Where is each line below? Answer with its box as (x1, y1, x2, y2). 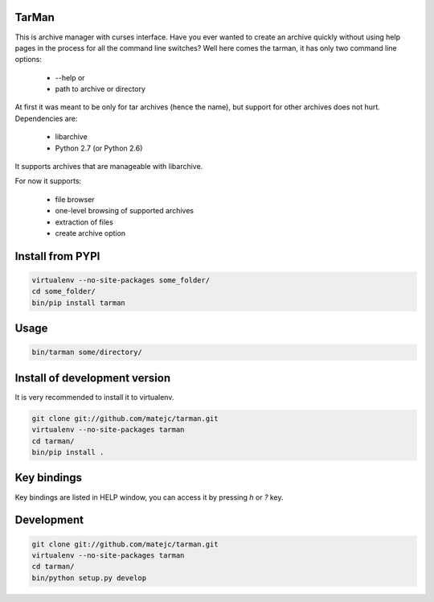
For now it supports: (14, 176, 82, 186)
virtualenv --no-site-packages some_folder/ (31, 275, 211, 285)
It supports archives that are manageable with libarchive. (14, 162, 203, 171)
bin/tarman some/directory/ (31, 348, 142, 357)
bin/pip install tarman (31, 298, 126, 307)
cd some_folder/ (31, 287, 96, 296)
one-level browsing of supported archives (55, 206, 194, 216)
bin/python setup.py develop (31, 573, 147, 583)
